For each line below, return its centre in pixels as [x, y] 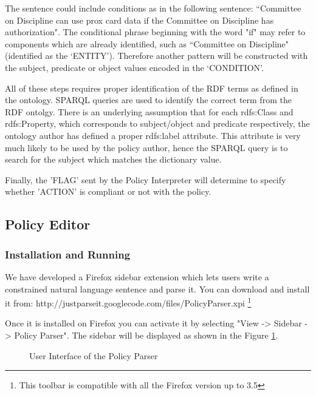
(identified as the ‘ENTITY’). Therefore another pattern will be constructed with [156, 56]
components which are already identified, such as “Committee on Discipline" [147, 43]
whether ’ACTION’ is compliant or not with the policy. [108, 191]
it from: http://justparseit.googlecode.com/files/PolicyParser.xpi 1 [128, 302]
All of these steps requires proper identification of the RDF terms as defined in [152, 88]
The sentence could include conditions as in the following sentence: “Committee [153, 8]
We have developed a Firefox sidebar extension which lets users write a [137, 276]
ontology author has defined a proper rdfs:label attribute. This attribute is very [153, 135]
